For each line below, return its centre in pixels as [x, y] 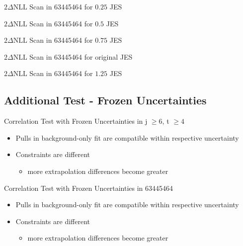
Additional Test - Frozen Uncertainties [105, 100]
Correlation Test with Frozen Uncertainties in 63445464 [89, 188]
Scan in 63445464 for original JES [81, 56]
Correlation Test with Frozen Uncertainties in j [76, 121]
